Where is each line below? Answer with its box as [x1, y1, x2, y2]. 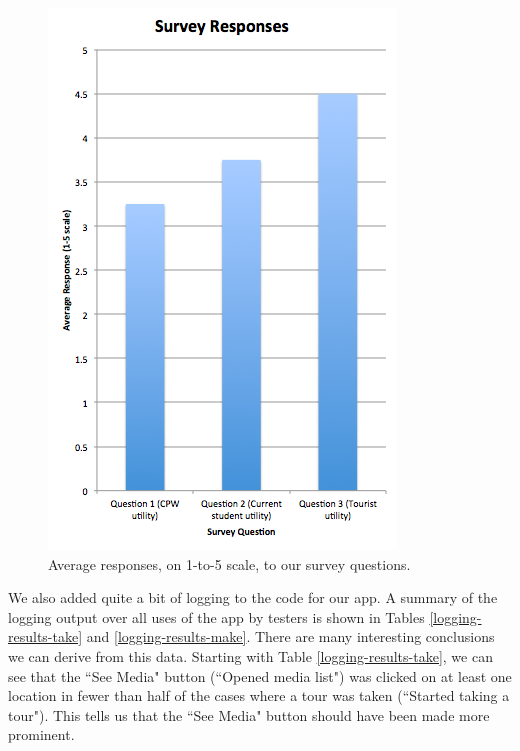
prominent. [8, 724, 75, 745]
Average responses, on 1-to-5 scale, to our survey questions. [48, 553, 411, 574]
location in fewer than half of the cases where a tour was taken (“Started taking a [8, 685, 510, 706]
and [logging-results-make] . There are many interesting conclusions [86, 626, 495, 647]
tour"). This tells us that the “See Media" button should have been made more [8, 704, 490, 725]
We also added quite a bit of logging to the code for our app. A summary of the [8, 587, 498, 608]
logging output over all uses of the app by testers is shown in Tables [8, 606, 425, 627]
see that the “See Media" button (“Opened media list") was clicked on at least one [8, 665, 512, 686]
